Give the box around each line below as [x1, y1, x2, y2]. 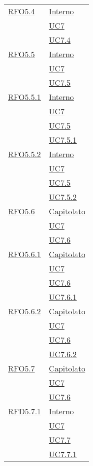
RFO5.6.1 [8, 248, 41, 260]
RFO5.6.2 [8, 305, 41, 317]
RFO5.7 [8, 363, 35, 374]
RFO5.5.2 [8, 148, 41, 160]
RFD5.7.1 [8, 405, 41, 417]
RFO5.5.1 [8, 91, 41, 102]
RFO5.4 [8, 5, 35, 17]
